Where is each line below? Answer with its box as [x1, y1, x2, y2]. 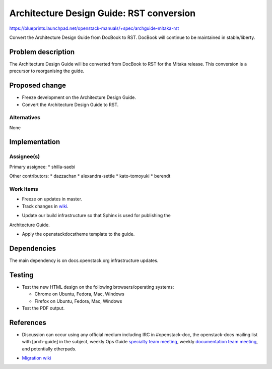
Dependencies [9, 244, 56, 252]
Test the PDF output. [22, 305, 65, 311]
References [9, 318, 46, 327]
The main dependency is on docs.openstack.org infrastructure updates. [9, 257, 159, 263]
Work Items [9, 185, 38, 192]
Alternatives [9, 114, 40, 121]
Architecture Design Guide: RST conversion [9, 8, 196, 19]
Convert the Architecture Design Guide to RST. [22, 101, 119, 108]
